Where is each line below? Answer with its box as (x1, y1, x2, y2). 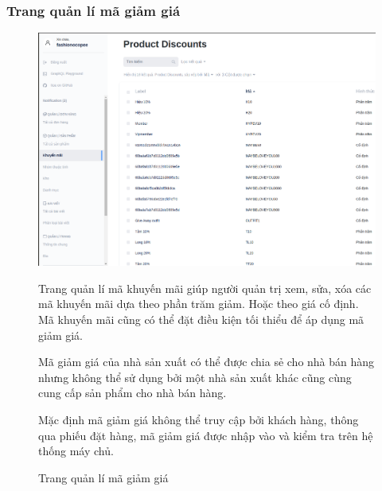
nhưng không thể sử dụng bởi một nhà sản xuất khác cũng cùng (38, 368, 352, 385)
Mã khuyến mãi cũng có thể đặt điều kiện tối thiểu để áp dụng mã (38, 311, 364, 328)
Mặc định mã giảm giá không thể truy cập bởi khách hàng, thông (38, 411, 359, 427)
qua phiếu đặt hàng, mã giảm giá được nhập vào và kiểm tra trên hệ (38, 427, 373, 443)
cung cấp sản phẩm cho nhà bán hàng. (38, 384, 227, 401)
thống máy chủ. (38, 442, 114, 459)
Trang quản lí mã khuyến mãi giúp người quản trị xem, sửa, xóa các (38, 279, 372, 296)
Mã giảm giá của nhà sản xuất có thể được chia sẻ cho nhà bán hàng (38, 353, 375, 370)
